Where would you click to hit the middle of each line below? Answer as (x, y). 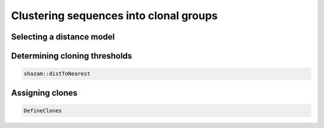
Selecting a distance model (63, 37)
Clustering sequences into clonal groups (115, 16)
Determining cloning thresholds (72, 56)
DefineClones (43, 110)
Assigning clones (44, 93)
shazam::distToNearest (57, 74)
